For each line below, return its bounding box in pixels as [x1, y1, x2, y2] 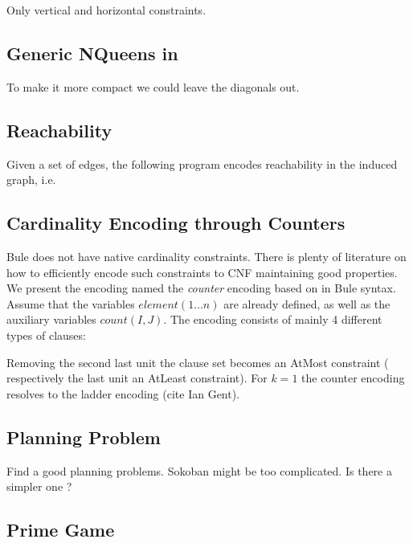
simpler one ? [6, 478, 72, 495]
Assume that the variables [6, 295, 135, 312]
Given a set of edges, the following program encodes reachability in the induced [6, 155, 398, 172]
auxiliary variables [6, 311, 96, 328]
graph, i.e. [6, 171, 56, 188]
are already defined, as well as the [223, 295, 391, 312]
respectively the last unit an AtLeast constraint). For [6, 369, 268, 386]
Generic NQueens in [6, 40, 178, 65]
